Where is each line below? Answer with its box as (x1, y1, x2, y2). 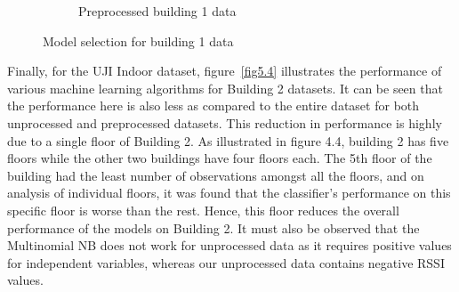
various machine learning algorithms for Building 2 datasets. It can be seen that (7, 78, 443, 97)
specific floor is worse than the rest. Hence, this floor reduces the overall (7, 200, 399, 219)
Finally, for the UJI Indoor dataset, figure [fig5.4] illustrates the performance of (7, 61, 442, 80)
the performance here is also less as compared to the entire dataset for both (7, 96, 420, 115)
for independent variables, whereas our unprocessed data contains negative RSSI (7, 253, 445, 272)
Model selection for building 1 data (43, 31, 234, 50)
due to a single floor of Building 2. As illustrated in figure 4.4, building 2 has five (7, 131, 449, 150)
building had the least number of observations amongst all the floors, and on (7, 166, 424, 184)
